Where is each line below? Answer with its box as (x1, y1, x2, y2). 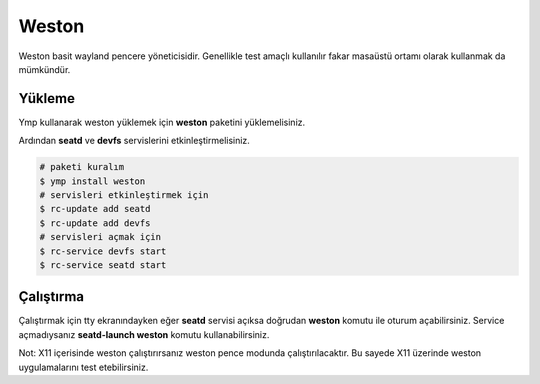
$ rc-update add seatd (39, 203, 151, 215)
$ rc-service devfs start (39, 245, 167, 257)
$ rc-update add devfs (39, 217, 151, 229)
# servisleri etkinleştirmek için (39, 190, 209, 200)
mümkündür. (18, 63, 71, 75)
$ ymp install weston (39, 175, 146, 187)
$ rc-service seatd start (39, 259, 167, 270)
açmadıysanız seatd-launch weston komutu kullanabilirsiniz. (18, 328, 270, 340)
